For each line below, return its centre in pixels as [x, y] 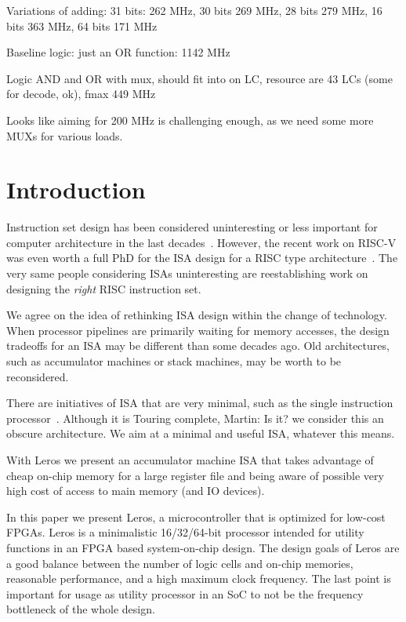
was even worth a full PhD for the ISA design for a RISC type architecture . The [202, 258]
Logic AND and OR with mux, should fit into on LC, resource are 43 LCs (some [199, 78]
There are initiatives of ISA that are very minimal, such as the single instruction [200, 403]
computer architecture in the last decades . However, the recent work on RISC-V [201, 242]
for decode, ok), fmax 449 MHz [81, 94]
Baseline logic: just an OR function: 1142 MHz [118, 52]
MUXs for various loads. [65, 135]
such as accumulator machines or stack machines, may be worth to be [174, 361]
